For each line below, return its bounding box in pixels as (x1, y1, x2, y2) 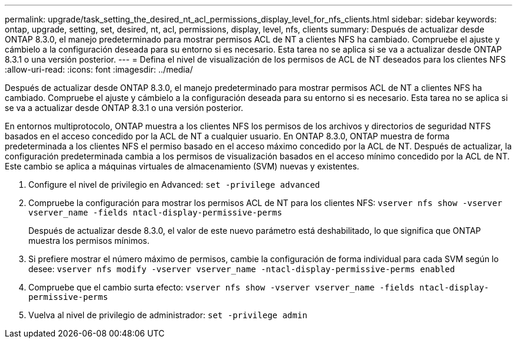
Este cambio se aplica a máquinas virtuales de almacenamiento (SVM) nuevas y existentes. (5, 161, 359, 171)
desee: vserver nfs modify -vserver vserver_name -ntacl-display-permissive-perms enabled (28, 264, 455, 274)
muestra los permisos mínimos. (28, 236, 150, 246)
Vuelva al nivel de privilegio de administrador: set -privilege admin (28, 310, 307, 320)
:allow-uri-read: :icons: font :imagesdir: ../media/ (5, 64, 193, 74)
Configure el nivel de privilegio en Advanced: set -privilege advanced (28, 179, 320, 190)
